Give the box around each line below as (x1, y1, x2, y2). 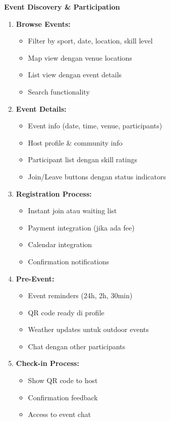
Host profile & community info (28, 137, 123, 148)
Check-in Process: (16, 358, 79, 368)
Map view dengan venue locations (28, 52, 132, 63)
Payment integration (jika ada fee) (28, 222, 135, 232)
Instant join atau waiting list (28, 205, 117, 216)
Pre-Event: (16, 273, 54, 284)
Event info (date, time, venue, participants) (28, 120, 162, 131)
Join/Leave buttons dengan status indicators (28, 171, 166, 181)
